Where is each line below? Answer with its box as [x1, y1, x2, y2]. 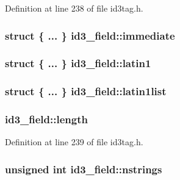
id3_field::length [5, 112, 88, 127]
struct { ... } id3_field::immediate [5, 27, 175, 43]
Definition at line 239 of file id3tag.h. [5, 135, 143, 148]
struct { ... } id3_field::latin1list [5, 84, 167, 99]
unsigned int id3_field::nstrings [5, 161, 162, 176]
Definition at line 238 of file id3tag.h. [5, 2, 143, 14]
